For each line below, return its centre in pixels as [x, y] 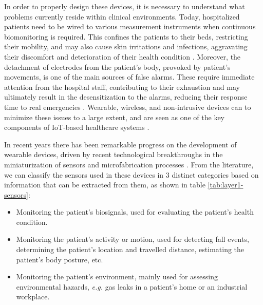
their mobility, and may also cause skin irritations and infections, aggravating [126, 46]
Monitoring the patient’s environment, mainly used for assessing [117, 277]
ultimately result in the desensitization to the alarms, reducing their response [126, 97]
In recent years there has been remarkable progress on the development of [120, 144]
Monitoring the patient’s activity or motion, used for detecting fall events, [133, 239]
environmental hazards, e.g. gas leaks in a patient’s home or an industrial [132, 286]
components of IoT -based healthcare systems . [77, 127]
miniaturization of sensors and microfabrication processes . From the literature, [129, 164]
